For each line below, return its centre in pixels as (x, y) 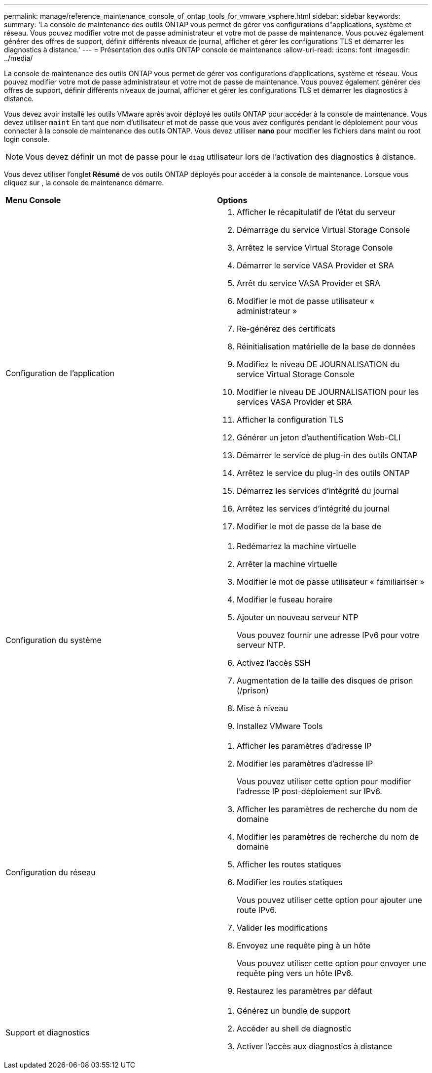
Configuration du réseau (51, 872)
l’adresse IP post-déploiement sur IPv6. (309, 791)
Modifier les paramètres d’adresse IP (305, 764)
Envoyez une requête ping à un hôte (304, 945)
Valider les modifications (282, 928)
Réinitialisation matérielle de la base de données (326, 346)
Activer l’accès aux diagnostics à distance (315, 1046)
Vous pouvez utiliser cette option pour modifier (324, 781)
